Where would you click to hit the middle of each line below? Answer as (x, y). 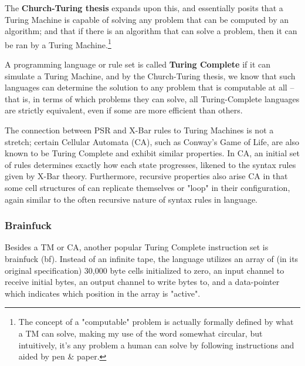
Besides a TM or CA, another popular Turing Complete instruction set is (137, 247)
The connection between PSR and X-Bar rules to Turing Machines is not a (139, 130)
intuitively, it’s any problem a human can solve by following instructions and (156, 345)
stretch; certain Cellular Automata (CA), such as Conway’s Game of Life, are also (152, 141)
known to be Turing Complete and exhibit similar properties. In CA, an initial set (152, 153)
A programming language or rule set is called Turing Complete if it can (138, 64)
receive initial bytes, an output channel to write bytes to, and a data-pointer (142, 282)
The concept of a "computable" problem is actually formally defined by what (156, 322)
